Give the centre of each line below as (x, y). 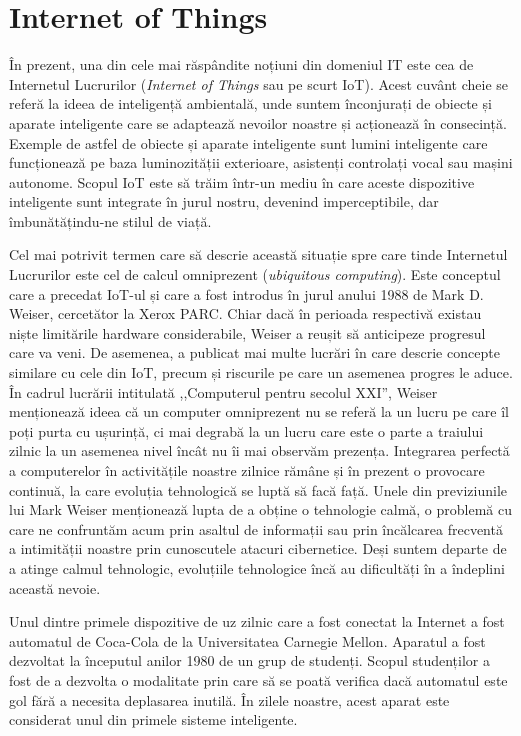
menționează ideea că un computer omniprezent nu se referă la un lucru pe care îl (259, 411)
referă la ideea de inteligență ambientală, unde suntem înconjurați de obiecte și (250, 103)
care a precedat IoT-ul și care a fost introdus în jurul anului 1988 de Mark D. (246, 293)
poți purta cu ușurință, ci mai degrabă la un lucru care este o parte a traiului (246, 430)
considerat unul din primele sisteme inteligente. (153, 719)
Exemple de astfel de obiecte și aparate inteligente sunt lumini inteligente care (248, 142)
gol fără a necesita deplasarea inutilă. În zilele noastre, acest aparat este (229, 699)
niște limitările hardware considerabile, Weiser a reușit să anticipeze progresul (247, 332)
